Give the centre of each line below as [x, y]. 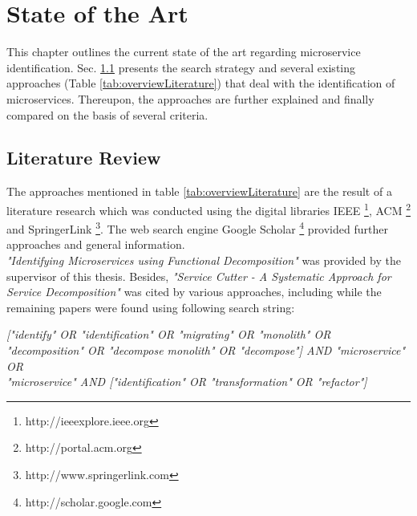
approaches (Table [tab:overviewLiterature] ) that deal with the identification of [201, 83]
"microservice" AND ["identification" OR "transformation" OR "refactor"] [187, 382]
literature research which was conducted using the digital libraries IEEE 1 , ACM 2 [208, 209]
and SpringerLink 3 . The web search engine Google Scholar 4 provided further [197, 228]
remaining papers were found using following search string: [151, 307]
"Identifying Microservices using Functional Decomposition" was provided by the [204, 260]
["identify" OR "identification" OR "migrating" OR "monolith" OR [169, 334]
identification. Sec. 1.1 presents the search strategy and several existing [181, 67]
